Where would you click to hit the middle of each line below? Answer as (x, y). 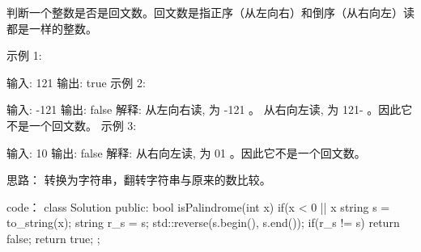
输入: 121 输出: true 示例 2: (76, 82)
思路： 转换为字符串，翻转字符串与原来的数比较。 (139, 180)
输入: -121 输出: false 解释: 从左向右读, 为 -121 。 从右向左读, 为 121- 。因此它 (210, 109)
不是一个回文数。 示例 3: (72, 125)
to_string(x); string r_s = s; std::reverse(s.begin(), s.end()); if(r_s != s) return (203, 223)
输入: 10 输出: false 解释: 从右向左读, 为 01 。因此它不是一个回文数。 (186, 152)
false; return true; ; (53, 238)
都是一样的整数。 (52, 28)
